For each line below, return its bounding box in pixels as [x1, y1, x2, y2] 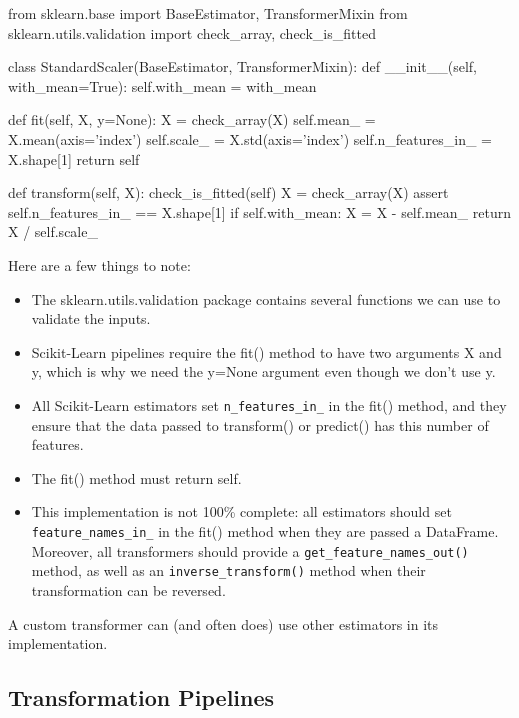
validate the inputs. [31, 308, 151, 329]
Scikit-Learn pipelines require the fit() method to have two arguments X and [31, 341, 502, 362]
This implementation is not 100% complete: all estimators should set [31, 501, 452, 522]
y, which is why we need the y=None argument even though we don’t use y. [31, 361, 496, 382]
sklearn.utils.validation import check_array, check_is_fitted [8, 22, 376, 43]
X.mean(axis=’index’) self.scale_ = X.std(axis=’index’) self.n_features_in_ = [8, 128, 493, 149]
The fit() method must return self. [31, 467, 242, 488]
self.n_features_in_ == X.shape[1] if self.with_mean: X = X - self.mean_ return [8, 201, 511, 222]
